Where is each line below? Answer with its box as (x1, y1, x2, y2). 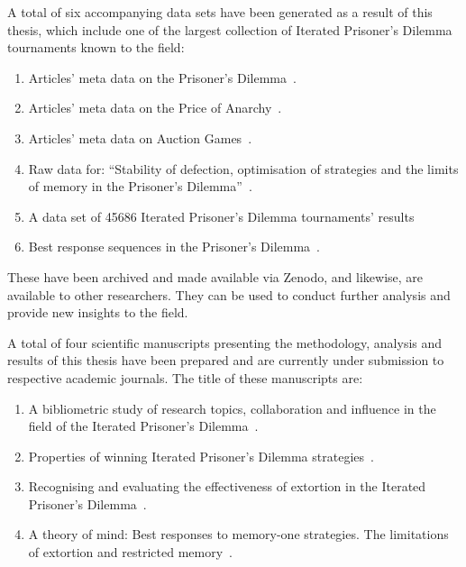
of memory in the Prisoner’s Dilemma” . (28, 177, 252, 196)
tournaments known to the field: (7, 38, 185, 57)
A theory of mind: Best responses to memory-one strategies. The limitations (28, 525, 449, 544)
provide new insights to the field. (7, 303, 188, 322)
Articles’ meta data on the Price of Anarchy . (28, 98, 282, 117)
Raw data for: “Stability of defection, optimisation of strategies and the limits (28, 159, 459, 178)
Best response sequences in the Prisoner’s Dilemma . (28, 237, 320, 256)
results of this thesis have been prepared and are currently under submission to (7, 351, 444, 370)
